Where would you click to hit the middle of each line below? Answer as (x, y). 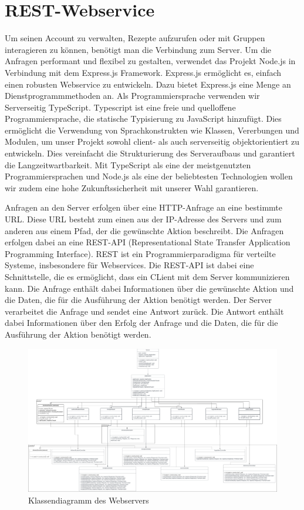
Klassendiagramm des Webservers (89, 500)
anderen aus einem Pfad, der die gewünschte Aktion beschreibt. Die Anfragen (144, 230)
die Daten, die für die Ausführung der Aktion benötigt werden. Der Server (139, 300)
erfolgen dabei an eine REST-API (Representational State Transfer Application (148, 242)
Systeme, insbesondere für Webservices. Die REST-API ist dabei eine (129, 265)
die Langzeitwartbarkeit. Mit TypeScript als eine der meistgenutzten (128, 164)
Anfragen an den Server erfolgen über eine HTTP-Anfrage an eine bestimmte (144, 207)
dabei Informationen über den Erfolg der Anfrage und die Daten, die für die (141, 323)
